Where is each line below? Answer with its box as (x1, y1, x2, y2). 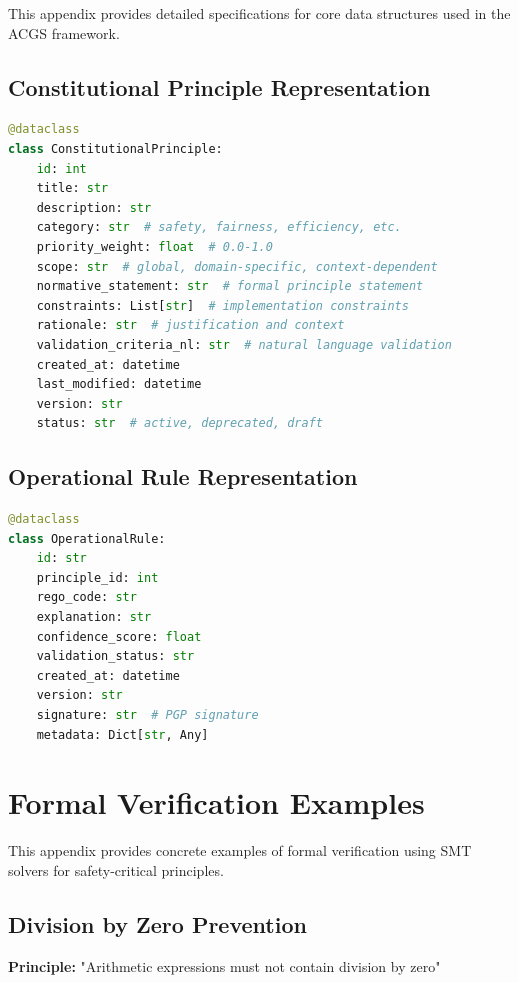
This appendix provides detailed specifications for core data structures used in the (8, 3, 511, 23)
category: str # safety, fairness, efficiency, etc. (36, 220, 402, 235)
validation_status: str (36, 649, 195, 664)
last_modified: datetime (36, 377, 202, 392)
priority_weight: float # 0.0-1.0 (36, 239, 273, 254)
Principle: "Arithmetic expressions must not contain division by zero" (8, 955, 441, 976)
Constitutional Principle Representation (8, 71, 431, 102)
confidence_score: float (36, 629, 202, 644)
